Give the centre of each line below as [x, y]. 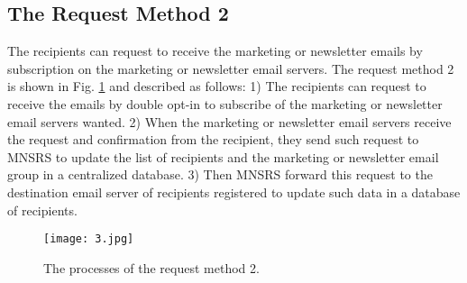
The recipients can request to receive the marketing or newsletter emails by [215, 51]
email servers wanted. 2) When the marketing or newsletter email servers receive [229, 121]
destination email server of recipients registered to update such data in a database [234, 192]
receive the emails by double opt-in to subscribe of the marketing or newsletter [225, 103]
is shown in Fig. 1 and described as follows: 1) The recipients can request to [217, 86]
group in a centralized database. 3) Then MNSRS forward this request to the [220, 174]
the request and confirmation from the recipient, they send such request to [213, 139]
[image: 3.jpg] [89, 239]
